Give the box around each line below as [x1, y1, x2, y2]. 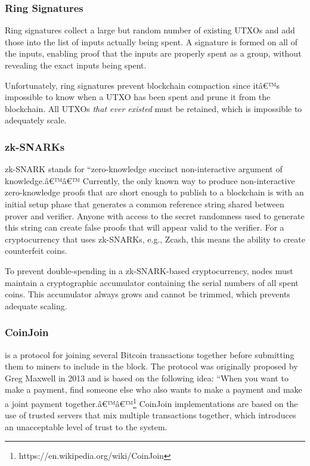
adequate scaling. [5, 299, 67, 312]
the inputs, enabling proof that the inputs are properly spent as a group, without [5, 47, 302, 60]
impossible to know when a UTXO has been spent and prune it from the [5, 91, 271, 103]
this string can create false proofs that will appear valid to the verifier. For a [5, 221, 284, 234]
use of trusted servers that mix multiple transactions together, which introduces [5, 409, 296, 421]
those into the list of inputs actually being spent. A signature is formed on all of [5, 35, 297, 48]
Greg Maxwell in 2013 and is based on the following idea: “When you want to [5, 371, 289, 384]
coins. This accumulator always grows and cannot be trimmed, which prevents [5, 288, 290, 300]
